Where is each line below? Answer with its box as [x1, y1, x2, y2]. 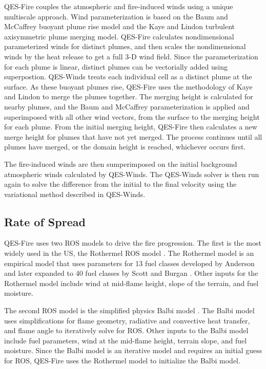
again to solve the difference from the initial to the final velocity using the [4, 179, 237, 189]
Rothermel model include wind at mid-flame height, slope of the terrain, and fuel [4, 277, 259, 288]
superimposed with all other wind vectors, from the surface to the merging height [4, 111, 260, 122]
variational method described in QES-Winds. [4, 188, 146, 199]
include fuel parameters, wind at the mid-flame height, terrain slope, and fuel [4, 335, 247, 345]
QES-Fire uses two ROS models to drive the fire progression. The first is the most [4, 237, 261, 248]
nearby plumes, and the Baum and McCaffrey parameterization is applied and [4, 101, 250, 112]
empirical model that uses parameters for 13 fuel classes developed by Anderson [4, 257, 255, 268]
